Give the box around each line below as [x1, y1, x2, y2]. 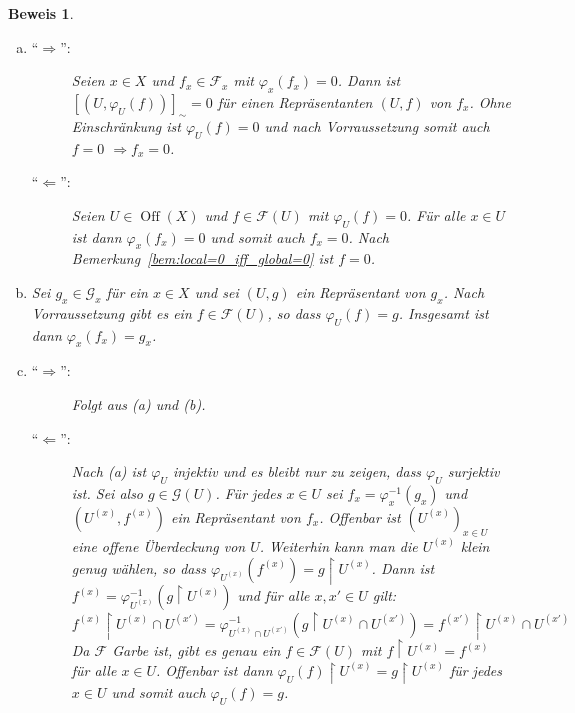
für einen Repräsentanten [217, 91, 373, 112]
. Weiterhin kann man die [259, 535, 418, 556]
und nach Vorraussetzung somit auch [264, 115, 490, 136]
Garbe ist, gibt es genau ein [112, 640, 281, 661]
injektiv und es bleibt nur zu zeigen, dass [172, 461, 422, 482]
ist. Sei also [71, 482, 144, 503]
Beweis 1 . [8, 3, 74, 23]
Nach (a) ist [71, 461, 147, 482]
